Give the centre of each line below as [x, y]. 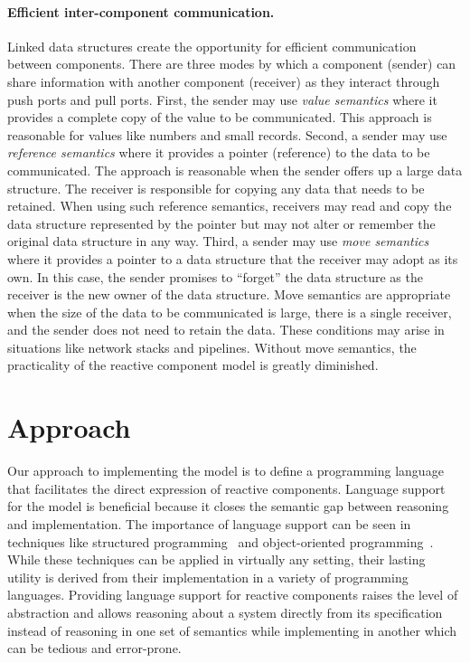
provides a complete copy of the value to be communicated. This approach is [220, 117]
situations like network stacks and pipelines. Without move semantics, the [212, 347]
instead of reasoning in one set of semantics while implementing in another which [232, 630]
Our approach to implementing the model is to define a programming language [226, 471]
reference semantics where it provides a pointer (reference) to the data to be [219, 152]
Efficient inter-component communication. [141, 11]
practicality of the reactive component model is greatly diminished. [193, 365]
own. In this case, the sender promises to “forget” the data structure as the [215, 276]
